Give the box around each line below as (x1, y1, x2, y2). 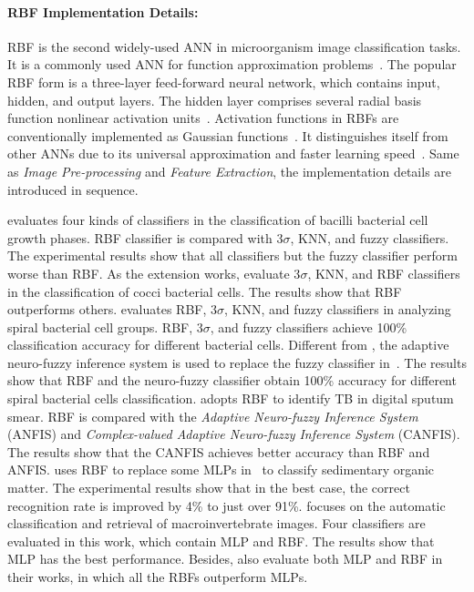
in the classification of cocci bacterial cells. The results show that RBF (7, 281, 402, 301)
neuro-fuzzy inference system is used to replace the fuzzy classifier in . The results (7, 352, 467, 372)
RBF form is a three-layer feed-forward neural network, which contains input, (7, 72, 440, 91)
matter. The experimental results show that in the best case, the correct (7, 478, 410, 497)
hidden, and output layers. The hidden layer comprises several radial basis (7, 90, 422, 109)
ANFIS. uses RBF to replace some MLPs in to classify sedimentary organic (7, 460, 435, 479)
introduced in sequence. (7, 179, 139, 199)
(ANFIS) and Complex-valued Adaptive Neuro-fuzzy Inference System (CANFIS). (7, 424, 460, 444)
